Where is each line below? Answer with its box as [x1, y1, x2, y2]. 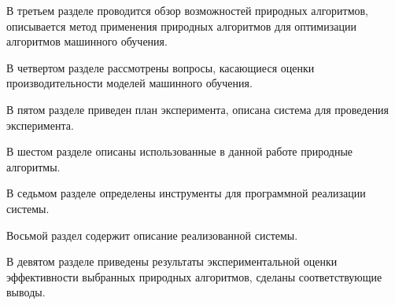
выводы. [6, 284, 46, 300]
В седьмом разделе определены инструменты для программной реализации [6, 185, 366, 201]
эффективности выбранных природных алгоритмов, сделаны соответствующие [6, 268, 382, 285]
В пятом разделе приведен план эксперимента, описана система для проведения [6, 101, 389, 117]
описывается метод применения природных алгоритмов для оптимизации [6, 17, 356, 34]
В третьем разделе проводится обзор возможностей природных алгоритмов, [6, 2, 369, 18]
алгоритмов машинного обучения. [6, 33, 168, 50]
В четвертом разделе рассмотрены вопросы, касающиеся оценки [6, 59, 315, 75]
